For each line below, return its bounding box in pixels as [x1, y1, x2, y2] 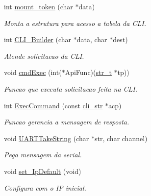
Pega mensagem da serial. [4, 149, 82, 160]
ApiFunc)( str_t [65, 67, 112, 77]
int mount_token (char [4, 1, 73, 11]
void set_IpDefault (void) [4, 166, 81, 176]
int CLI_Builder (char [4, 34, 72, 45]
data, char [76, 34, 107, 45]
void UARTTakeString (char [4, 133, 89, 143]
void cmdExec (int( [4, 67, 62, 77]
